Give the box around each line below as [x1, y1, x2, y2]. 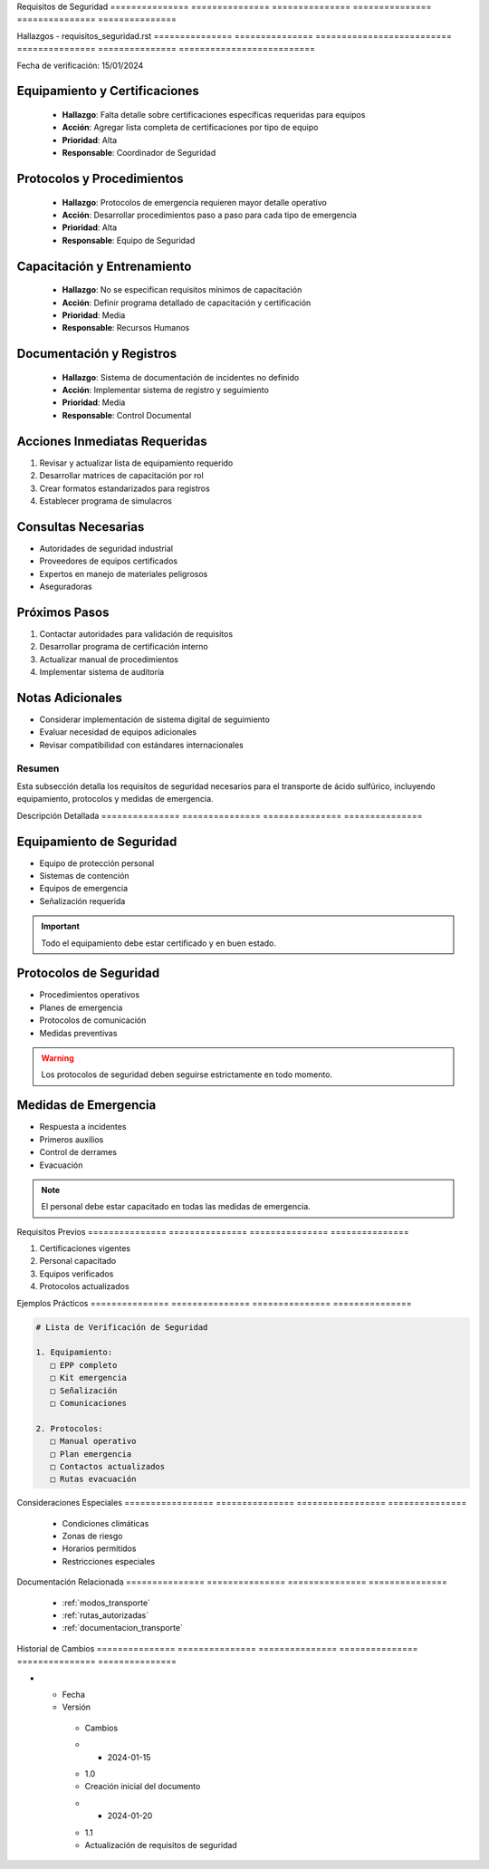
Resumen [16, 762, 60, 775]
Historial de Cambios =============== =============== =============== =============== [16, 1643, 418, 1653]
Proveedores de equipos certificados [39, 555, 178, 566]
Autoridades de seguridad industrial [39, 543, 174, 554]
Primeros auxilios [39, 1133, 104, 1145]
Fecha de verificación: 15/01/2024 [16, 60, 144, 71]
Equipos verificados [39, 1268, 114, 1279]
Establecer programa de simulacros [39, 495, 172, 506]
